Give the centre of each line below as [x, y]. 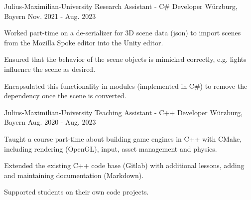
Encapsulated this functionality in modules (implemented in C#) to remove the [126, 86]
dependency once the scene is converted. [65, 96]
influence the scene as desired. [50, 69]
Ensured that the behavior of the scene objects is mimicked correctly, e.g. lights [125, 59]
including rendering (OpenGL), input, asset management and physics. [111, 148]
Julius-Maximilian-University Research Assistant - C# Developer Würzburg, [121, 6]
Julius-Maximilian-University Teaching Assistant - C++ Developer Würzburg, [123, 112]
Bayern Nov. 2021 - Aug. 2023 [50, 16]
